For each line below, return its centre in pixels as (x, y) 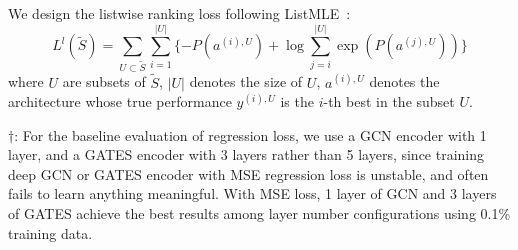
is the (297, 101)
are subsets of (104, 81)
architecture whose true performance (120, 101)
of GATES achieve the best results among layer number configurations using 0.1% (259, 213)
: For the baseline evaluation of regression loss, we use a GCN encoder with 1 (250, 134)
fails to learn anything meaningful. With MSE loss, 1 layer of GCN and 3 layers (252, 193)
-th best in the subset (389, 101)
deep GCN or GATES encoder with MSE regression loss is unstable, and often (248, 173)
